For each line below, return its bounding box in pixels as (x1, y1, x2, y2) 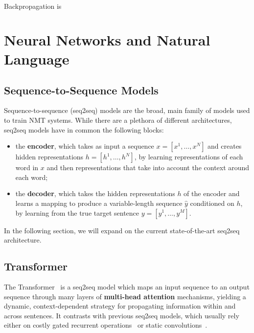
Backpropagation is (4, 1, 62, 11)
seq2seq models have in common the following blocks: (4, 124, 164, 134)
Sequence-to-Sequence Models (4, 82, 159, 97)
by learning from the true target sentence (15, 207, 139, 218)
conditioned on (190, 198, 234, 208)
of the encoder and (184, 188, 240, 199)
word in (15, 162, 39, 173)
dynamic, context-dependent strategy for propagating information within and (4, 301, 236, 311)
